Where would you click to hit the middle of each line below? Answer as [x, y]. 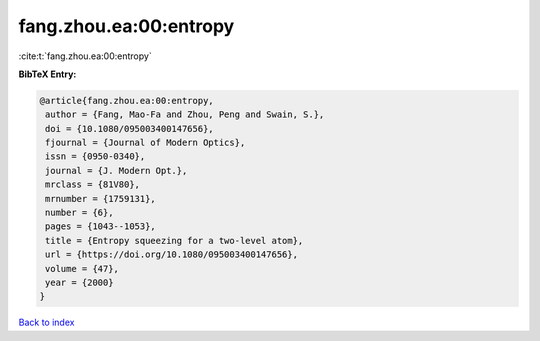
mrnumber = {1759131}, [101, 198]
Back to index [46, 322]
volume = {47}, [82, 268]
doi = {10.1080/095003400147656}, [129, 128]
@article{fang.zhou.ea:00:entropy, [126, 100]
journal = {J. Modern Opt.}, [116, 170]
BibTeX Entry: [47, 74]
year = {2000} [79, 282]
